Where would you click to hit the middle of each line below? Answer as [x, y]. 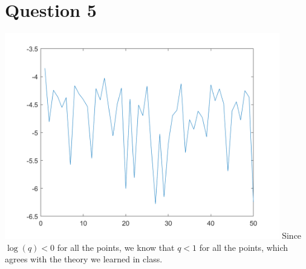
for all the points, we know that [116, 247]
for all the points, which [244, 247]
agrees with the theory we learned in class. [84, 259]
